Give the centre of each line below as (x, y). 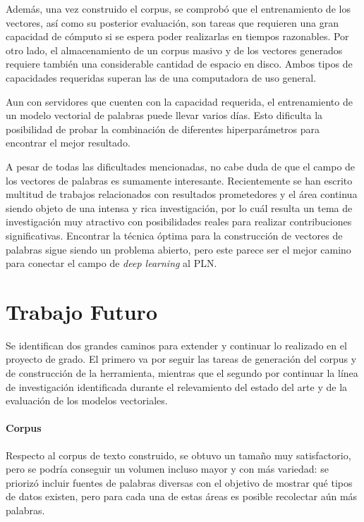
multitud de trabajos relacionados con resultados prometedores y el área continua (182, 194)
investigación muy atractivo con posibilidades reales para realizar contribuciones (179, 222)
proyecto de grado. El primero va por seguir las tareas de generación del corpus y (181, 359)
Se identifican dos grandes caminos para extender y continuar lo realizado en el (176, 345)
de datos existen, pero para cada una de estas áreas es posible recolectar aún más (182, 496)
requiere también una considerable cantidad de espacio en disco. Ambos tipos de (179, 64)
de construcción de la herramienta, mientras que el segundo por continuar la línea (182, 373)
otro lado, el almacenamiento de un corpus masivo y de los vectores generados (174, 50)
